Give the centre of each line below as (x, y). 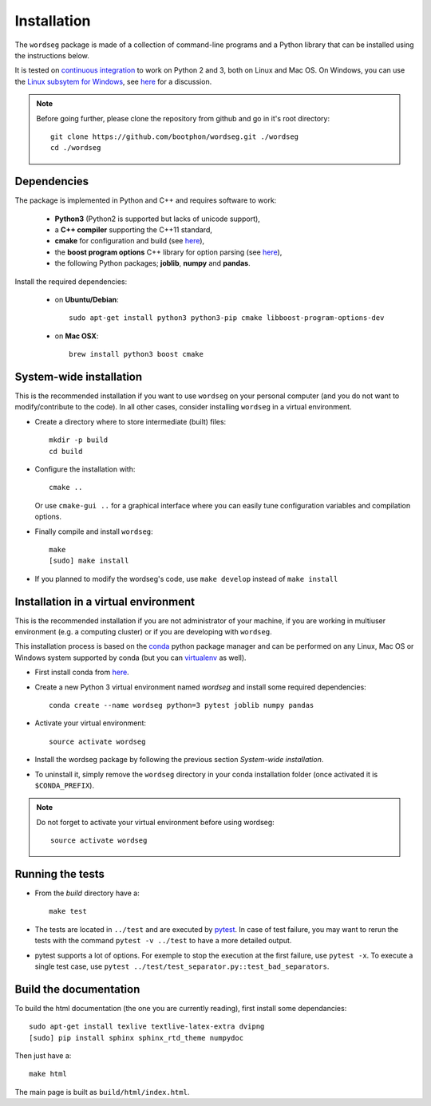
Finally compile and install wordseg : (94, 531)
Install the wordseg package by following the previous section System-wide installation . (179, 760)
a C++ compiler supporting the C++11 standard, (134, 229)
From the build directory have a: (87, 893)
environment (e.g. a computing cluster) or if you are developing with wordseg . (143, 631)
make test (68, 911)
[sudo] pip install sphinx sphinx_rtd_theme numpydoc (136, 1038)
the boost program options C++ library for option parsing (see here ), (168, 252)
